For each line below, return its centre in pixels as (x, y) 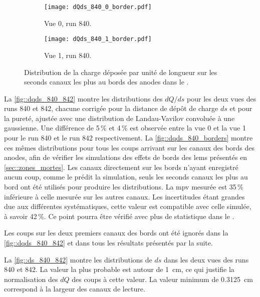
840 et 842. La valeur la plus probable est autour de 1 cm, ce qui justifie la (119, 269)
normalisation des (31, 279)
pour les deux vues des (222, 98)
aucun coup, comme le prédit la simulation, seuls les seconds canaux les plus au (126, 177)
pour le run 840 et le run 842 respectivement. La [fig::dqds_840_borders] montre (128, 138)
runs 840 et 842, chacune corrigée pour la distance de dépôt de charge (111, 108)
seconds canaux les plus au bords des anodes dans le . (106, 82)
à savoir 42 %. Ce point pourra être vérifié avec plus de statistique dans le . (119, 216)
